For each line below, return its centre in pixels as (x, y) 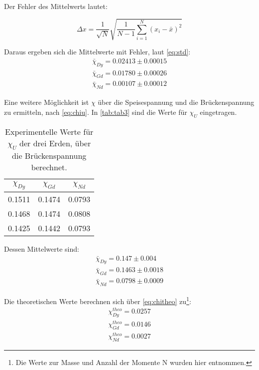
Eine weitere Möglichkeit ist (47, 102)
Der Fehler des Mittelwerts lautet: (56, 6)
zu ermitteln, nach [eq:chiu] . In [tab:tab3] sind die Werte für (96, 112)
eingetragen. (218, 112)
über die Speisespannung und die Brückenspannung (176, 102)
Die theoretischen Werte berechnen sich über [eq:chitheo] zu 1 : (98, 300)
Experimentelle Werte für (49, 131)
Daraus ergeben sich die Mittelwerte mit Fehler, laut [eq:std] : (97, 52)
